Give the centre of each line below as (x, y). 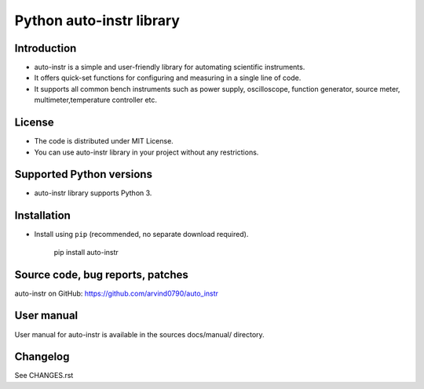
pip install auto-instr (86, 252)
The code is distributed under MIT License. (104, 141)
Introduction (46, 48)
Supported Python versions (84, 175)
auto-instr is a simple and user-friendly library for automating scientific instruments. (170, 67)
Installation (42, 216)
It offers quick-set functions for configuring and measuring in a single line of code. (168, 78)
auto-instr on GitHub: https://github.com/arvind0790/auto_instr (117, 293)
